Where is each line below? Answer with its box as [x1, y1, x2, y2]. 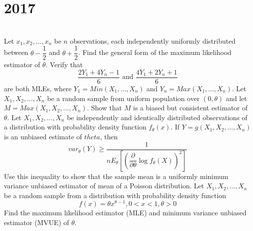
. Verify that [45, 59, 83, 70]
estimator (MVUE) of [4, 217, 69, 227]
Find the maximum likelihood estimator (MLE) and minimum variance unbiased [4, 207, 247, 218]
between [4, 47, 28, 57]
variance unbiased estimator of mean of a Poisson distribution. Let [4, 180, 204, 191]
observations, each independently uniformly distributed [70, 35, 236, 46]
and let [225, 93, 247, 103]
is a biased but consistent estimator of [133, 103, 248, 113]
